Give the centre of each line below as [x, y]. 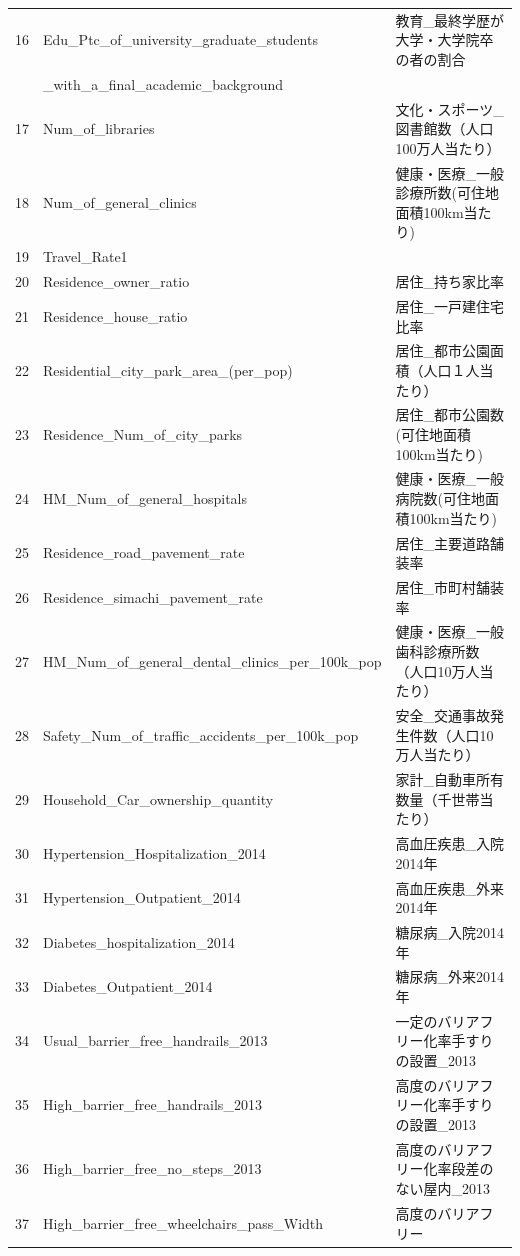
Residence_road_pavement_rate [144, 552]
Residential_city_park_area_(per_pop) [168, 370]
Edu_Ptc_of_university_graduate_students [180, 39]
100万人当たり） [448, 147]
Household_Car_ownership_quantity [158, 798]
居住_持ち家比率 [450, 281]
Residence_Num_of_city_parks [143, 434]
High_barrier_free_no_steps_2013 [152, 1168]
